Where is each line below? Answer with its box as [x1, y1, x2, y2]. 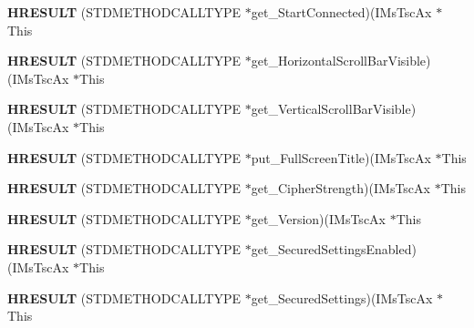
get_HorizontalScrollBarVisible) [251, 51, 431, 70]
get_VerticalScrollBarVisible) [251, 99, 417, 118]
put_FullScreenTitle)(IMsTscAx [251, 148, 431, 167]
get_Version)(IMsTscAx [251, 209, 386, 228]
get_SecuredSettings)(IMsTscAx [251, 288, 433, 307]
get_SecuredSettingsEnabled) [251, 240, 417, 259]
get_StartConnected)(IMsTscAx [251, 3, 432, 21]
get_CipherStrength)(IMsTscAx [251, 179, 430, 198]
